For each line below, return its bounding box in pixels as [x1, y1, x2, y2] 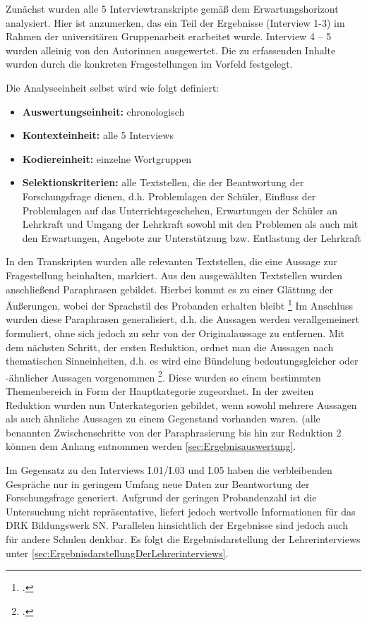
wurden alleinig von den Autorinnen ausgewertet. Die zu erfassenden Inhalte [6, 42, 336, 57]
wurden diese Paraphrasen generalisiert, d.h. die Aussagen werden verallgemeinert [6, 312, 360, 327]
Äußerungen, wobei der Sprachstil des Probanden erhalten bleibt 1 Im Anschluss [6, 296, 353, 312]
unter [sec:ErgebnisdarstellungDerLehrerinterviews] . [6, 545, 229, 560]
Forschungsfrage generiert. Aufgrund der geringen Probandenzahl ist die [6, 490, 317, 505]
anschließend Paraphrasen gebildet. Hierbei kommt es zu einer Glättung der [6, 281, 333, 296]
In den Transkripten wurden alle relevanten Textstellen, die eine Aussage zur [6, 254, 337, 269]
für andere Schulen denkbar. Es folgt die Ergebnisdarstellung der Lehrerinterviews [6, 531, 361, 546]
